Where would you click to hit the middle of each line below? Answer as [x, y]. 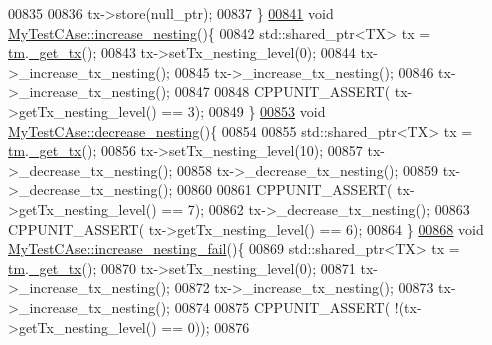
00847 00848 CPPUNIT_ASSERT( [282, 91]
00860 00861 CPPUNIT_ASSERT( [284, 189]
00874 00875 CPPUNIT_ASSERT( [282, 306]
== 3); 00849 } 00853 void [243, 110]
